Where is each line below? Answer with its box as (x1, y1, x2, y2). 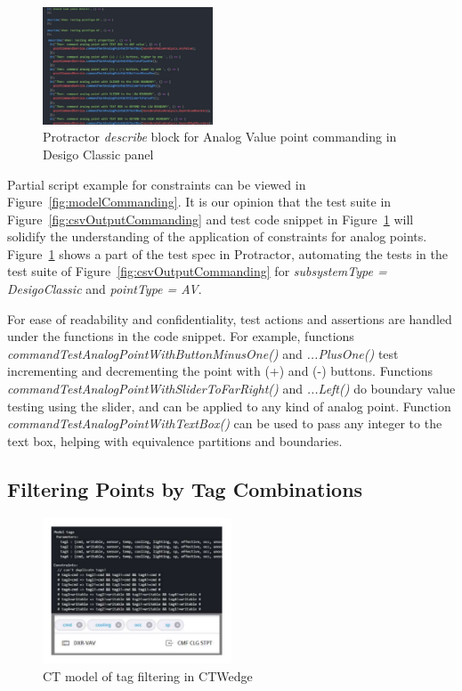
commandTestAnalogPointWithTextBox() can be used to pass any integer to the (7, 414, 442, 433)
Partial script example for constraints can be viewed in (7, 175, 306, 193)
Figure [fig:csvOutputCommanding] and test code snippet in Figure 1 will (7, 209, 414, 228)
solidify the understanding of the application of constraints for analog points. (7, 227, 427, 246)
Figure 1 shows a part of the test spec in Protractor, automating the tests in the (7, 244, 448, 263)
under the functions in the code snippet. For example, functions (7, 327, 354, 345)
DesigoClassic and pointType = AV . (7, 280, 202, 298)
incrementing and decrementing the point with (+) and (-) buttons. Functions (7, 362, 434, 380)
